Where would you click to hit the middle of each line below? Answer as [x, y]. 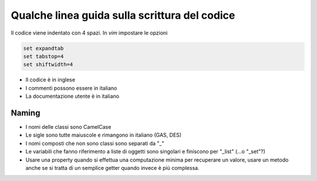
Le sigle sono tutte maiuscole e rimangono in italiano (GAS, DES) [104, 135]
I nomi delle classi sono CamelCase [68, 127]
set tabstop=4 [43, 56]
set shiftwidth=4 [48, 65]
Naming [26, 113]
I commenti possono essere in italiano [71, 88]
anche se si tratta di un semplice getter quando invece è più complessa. [112, 168]
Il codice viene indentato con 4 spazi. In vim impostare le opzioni [89, 33]
